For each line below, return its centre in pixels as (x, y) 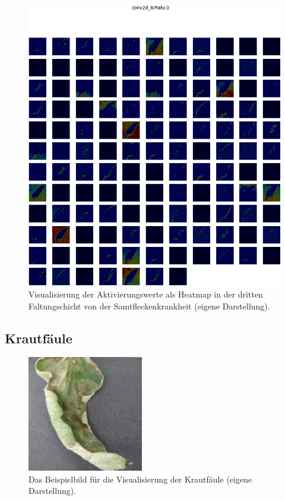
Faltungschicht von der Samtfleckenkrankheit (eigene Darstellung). (149, 306)
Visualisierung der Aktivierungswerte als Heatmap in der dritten (146, 294)
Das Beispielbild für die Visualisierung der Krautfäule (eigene (140, 479)
